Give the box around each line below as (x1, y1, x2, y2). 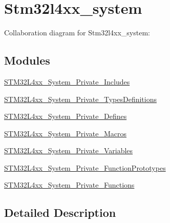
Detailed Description (4, 205, 116, 220)
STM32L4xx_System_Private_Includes (4, 76, 130, 87)
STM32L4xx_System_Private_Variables (4, 145, 133, 156)
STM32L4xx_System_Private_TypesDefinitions (4, 93, 157, 104)
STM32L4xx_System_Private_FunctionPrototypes (4, 162, 166, 173)
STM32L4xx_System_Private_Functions (4, 179, 135, 190)
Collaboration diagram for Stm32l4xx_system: (4, 27, 150, 38)
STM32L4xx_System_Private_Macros (4, 128, 127, 138)
